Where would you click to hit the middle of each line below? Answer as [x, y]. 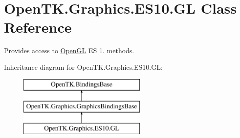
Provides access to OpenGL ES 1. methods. [69, 50]
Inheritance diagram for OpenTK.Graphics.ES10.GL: [83, 67]
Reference [38, 27]
